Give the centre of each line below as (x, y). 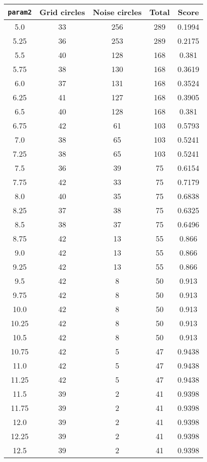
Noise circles (117, 12)
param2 (20, 12)
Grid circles (62, 12)
